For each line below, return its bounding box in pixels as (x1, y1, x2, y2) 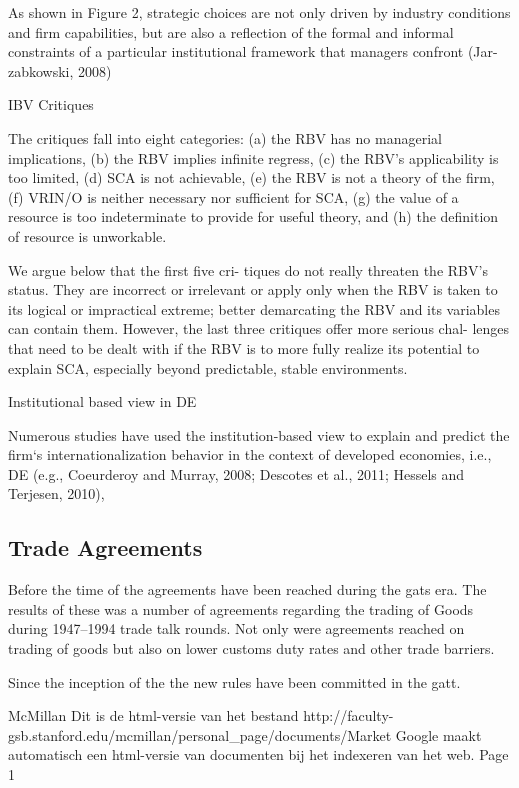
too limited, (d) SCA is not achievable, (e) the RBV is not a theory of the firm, (8, 167, 495, 188)
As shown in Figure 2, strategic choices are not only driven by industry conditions (8, 2, 511, 22)
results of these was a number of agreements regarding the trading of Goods (8, 598, 474, 619)
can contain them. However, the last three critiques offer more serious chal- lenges (8, 318, 510, 339)
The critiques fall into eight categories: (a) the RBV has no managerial (8, 127, 442, 148)
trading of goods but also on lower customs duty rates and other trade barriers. (8, 638, 495, 659)
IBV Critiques (8, 94, 94, 115)
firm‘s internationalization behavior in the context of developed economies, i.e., (8, 444, 492, 465)
